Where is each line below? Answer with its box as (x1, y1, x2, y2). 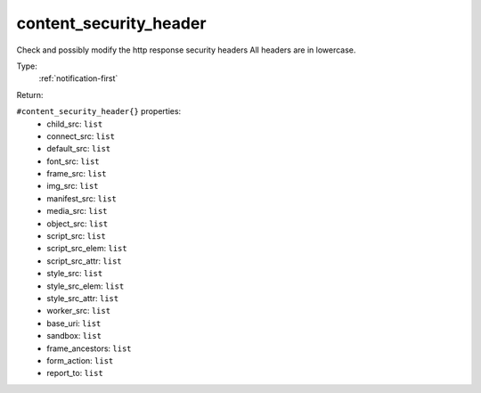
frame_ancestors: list (46, 343, 132, 354)
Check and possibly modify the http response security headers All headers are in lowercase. (16, 45, 356, 55)
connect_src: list (46, 130, 116, 142)
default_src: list (46, 143, 111, 154)
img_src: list (46, 181, 99, 192)
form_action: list (46, 355, 114, 365)
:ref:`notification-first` (38, 73, 118, 84)
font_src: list (46, 156, 100, 167)
